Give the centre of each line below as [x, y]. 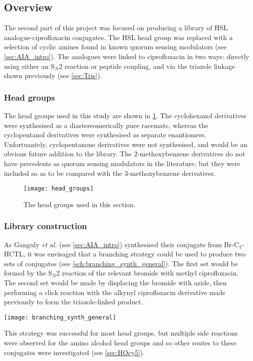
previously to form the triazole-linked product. [74, 302]
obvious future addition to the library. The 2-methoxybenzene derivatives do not [125, 154]
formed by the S [28, 273]
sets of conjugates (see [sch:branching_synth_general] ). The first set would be [121, 263]
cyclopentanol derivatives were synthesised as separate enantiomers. [105, 135]
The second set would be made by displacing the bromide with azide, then [115, 282]
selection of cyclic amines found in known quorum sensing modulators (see [115, 47]
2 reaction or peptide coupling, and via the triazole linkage [147, 66]
